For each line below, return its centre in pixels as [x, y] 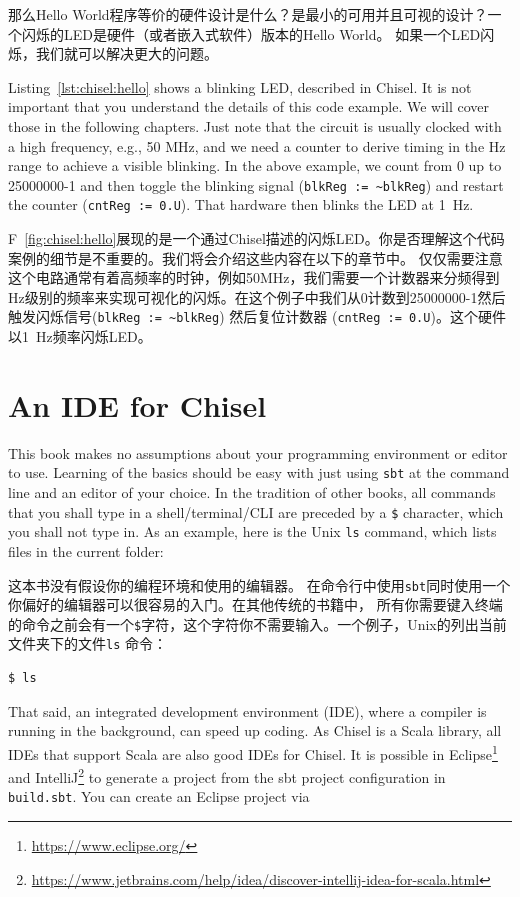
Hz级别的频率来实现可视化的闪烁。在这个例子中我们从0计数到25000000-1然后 [257, 296]
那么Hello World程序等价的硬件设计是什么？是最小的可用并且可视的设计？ [248, 14]
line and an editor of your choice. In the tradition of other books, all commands [252, 492]
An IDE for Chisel [137, 404]
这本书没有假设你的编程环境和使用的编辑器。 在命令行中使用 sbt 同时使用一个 [259, 584]
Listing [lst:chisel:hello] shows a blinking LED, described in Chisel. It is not [240, 86]
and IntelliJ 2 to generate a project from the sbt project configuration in [227, 775]
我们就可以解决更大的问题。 [126, 53]
